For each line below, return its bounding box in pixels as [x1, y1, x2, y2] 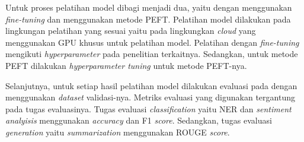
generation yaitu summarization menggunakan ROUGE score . [5, 125, 230, 138]
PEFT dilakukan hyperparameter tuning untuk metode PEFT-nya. [5, 59, 247, 71]
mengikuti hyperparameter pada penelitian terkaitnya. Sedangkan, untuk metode [5, 48, 298, 60]
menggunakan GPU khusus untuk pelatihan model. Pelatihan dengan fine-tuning [5, 36, 299, 48]
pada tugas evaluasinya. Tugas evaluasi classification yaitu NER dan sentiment [5, 102, 292, 115]
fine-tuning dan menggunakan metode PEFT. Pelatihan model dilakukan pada [5, 12, 291, 25]
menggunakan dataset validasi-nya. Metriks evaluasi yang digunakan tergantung [5, 91, 295, 103]
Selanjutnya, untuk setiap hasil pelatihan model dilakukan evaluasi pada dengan [5, 79, 297, 91]
